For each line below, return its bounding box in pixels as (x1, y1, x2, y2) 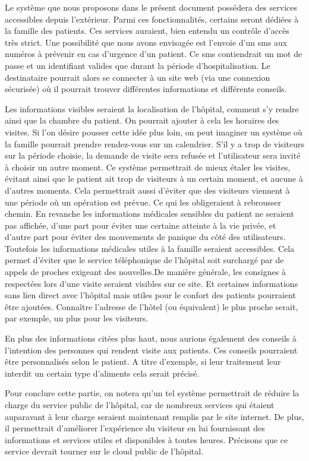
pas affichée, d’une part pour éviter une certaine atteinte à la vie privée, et (5, 219, 276, 231)
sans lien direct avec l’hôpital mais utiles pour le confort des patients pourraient (5, 289, 296, 301)
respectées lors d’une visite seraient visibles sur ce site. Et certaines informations (5, 277, 298, 289)
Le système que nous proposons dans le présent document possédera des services (5, 1, 297, 13)
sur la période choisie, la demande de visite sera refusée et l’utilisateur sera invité (5, 149, 301, 162)
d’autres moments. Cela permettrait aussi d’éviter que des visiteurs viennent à (5, 184, 290, 196)
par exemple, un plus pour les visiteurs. (5, 312, 149, 324)
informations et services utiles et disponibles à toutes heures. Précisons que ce (5, 433, 288, 446)
